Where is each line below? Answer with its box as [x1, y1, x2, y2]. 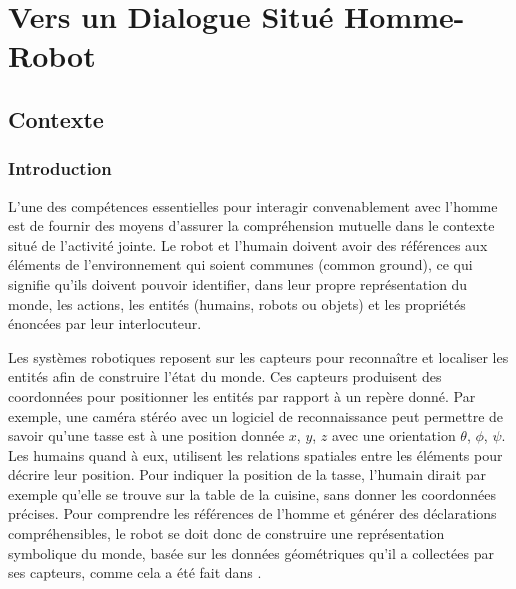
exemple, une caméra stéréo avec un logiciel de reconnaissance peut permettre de [8, 405, 504, 426]
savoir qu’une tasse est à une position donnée [8, 425, 285, 446]
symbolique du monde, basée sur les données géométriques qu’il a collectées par [8, 542, 494, 563]
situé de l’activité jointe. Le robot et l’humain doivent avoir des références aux [8, 234, 488, 255]
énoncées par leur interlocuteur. [8, 313, 202, 334]
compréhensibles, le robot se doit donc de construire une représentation [8, 523, 445, 544]
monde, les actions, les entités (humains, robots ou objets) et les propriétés [8, 293, 466, 314]
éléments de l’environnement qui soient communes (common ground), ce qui [8, 254, 473, 275]
